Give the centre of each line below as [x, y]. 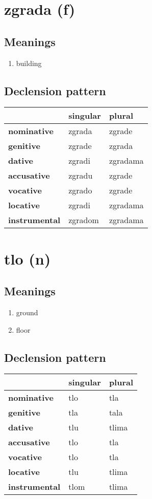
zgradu [81, 176]
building [29, 63]
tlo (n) [28, 258]
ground [27, 312]
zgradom [84, 220]
